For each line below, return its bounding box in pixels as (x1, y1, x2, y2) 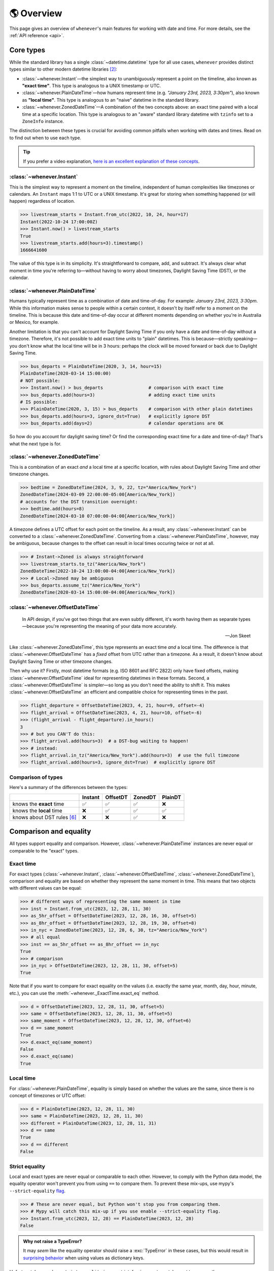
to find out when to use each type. (9, 135, 81, 141)
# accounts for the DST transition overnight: (20, 499, 138, 504)
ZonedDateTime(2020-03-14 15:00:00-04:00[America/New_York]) (20, 590, 176, 595)
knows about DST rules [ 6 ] (12, 813, 77, 821)
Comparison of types (9, 773, 63, 780)
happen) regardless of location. (9, 198, 76, 204)
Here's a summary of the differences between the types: (9, 784, 128, 791)
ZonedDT (133, 794, 157, 801)
